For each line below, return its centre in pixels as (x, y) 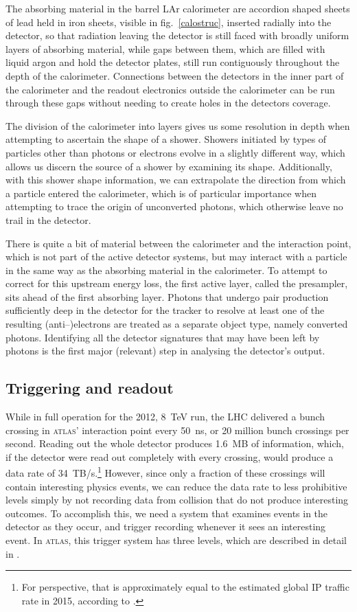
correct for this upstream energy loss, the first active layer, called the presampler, (177, 283)
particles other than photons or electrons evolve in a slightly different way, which (175, 152)
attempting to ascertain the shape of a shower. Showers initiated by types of (166, 139)
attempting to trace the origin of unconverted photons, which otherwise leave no (174, 206)
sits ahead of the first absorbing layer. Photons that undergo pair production (167, 296)
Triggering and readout (90, 388)
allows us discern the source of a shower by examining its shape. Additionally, (169, 166)
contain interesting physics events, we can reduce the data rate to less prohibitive (176, 486)
